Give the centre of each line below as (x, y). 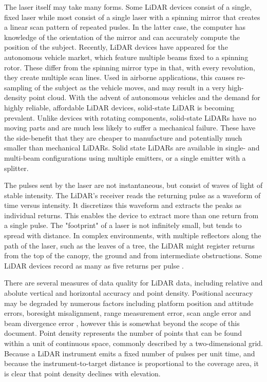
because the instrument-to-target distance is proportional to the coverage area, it (131, 363)
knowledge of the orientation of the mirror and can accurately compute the (122, 37)
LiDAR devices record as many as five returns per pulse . (94, 265)
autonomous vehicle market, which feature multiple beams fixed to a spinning (126, 57)
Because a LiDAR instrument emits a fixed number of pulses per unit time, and (130, 353)
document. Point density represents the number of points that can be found (123, 333)
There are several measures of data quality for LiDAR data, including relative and (133, 283)
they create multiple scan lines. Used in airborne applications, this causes (119, 77)
